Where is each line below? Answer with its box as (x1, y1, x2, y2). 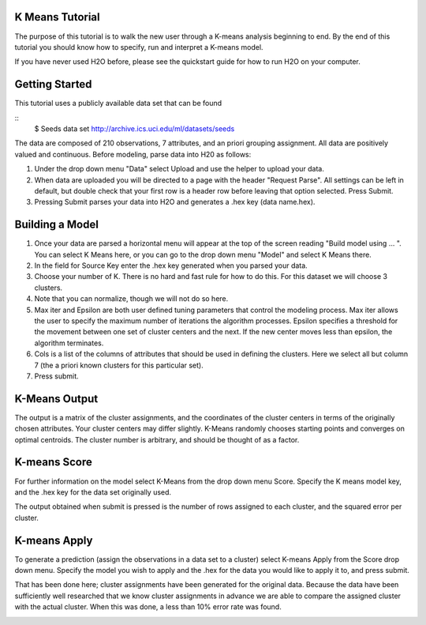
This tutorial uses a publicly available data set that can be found (14, 99, 222, 108)
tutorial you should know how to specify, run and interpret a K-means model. (14, 42, 263, 51)
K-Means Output (14, 392, 99, 405)
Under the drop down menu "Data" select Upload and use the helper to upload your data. (34, 164, 325, 174)
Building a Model (14, 218, 99, 232)
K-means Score (14, 455, 92, 469)
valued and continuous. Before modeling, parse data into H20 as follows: (14, 149, 252, 159)
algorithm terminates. (34, 338, 104, 348)
